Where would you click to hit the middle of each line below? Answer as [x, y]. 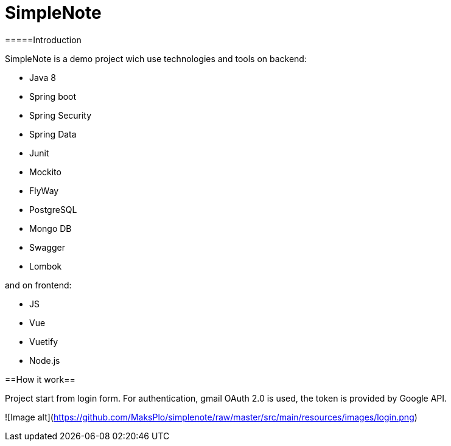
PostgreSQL [53, 209]
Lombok [46, 266]
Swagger [47, 247]
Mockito [45, 172]
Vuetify [44, 341]
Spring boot [53, 96]
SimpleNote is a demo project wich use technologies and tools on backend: [156, 58]
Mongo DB [51, 228]
